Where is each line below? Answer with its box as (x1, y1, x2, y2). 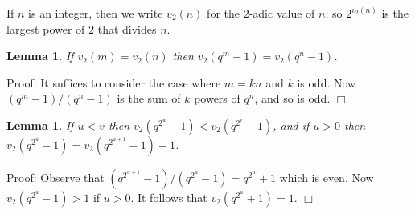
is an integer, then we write (28, 5, 163, 21)
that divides (97, 20, 157, 37)
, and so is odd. (254, 90, 331, 107)
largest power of (6, 20, 85, 37)
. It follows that (130, 188, 207, 205)
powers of (194, 90, 240, 107)
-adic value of (249, 5, 315, 21)
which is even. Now (279, 168, 374, 185)
